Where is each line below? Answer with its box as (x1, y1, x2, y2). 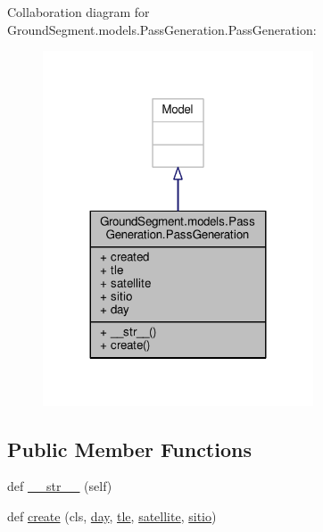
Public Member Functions (7, 435, 252, 462)
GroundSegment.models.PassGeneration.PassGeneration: (7, 20, 317, 38)
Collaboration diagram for (7, 3, 150, 21)
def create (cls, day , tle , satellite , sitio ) (7, 506, 217, 525)
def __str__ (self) (7, 477, 112, 495)
